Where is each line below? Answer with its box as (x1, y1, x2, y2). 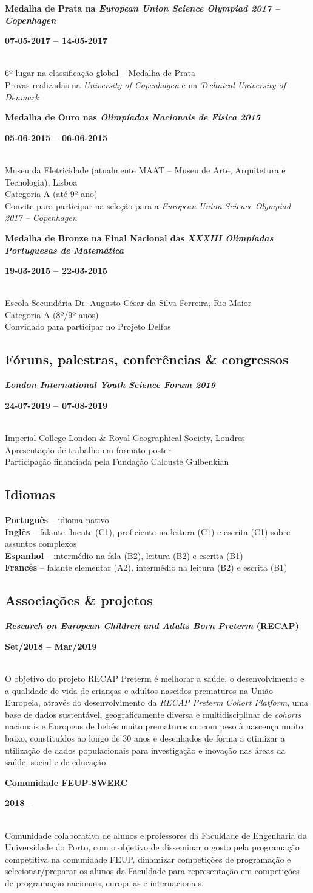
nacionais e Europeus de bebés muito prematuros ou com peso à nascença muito (5, 720, 303, 732)
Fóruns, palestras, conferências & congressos (5, 350, 289, 369)
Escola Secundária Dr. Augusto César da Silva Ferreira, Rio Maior (5, 296, 252, 309)
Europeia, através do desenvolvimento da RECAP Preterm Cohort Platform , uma (5, 696, 309, 709)
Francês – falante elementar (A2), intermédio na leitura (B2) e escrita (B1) (5, 561, 288, 574)
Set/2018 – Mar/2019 (5, 639, 97, 652)
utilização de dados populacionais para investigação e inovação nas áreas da (5, 743, 286, 756)
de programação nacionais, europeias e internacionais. (5, 876, 204, 889)
